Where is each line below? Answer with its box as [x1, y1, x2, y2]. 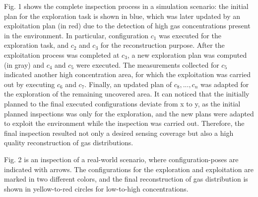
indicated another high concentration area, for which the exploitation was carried [4, 69, 251, 80]
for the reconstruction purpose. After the [100, 40, 225, 50]
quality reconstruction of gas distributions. [4, 137, 133, 148]
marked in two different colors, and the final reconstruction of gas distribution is [4, 174, 248, 184]
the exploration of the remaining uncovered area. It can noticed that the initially [4, 89, 250, 99]
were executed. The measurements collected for [76, 59, 219, 70]
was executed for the [159, 30, 221, 40]
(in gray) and [4, 59, 44, 70]
